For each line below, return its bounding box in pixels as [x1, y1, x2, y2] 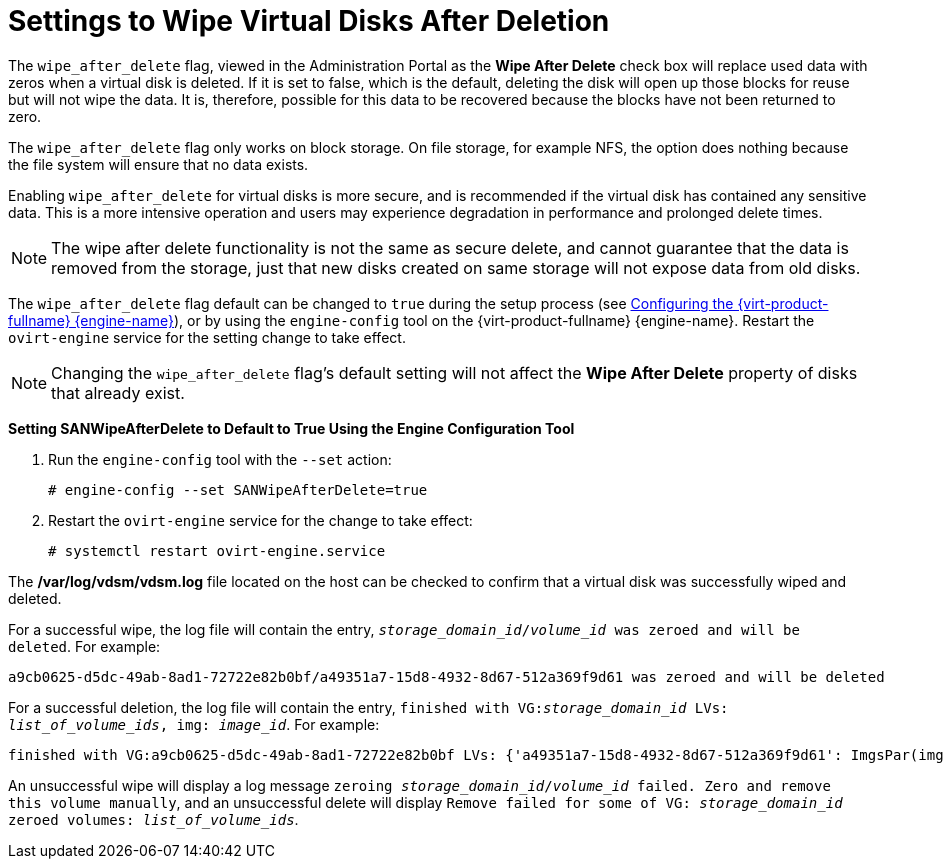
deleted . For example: [8, 637, 161, 655]
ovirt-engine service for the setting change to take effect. [8, 328, 406, 346]
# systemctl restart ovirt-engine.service [48, 542, 386, 559]
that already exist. [51, 382, 185, 403]
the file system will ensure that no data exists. [8, 155, 309, 173]
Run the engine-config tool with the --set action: [48, 450, 392, 468]
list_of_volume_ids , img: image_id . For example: [8, 715, 380, 733]
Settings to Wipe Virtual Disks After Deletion [8, 4, 610, 38]
